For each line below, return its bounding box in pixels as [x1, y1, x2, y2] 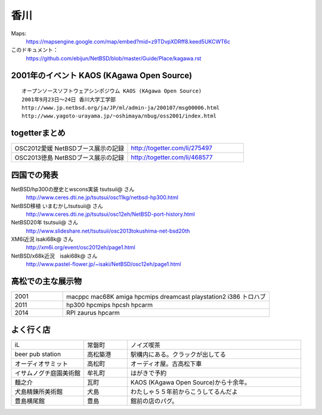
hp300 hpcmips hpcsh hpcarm [66, 301, 153, 309]
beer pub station [14, 349, 61, 358]
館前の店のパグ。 [130, 397, 178, 405]
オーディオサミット [14, 360, 69, 368]
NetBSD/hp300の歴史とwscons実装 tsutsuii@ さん [11, 185, 135, 193]
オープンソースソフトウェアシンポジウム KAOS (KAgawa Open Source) [21, 88, 202, 95]
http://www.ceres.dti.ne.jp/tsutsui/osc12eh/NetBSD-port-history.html [26, 210, 195, 218]
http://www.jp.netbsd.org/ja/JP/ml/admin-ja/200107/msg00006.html [21, 104, 220, 111]
